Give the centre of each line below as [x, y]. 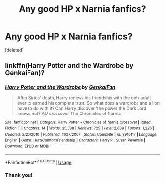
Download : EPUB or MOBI [27, 146]
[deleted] [14, 50]
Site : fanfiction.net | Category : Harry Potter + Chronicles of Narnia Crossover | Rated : [79, 122]
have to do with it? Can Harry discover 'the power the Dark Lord [82, 108]
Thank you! [19, 175]
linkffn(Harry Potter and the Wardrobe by [69, 65]
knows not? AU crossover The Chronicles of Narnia [69, 113]
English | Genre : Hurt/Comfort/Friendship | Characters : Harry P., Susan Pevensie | [75, 140]
